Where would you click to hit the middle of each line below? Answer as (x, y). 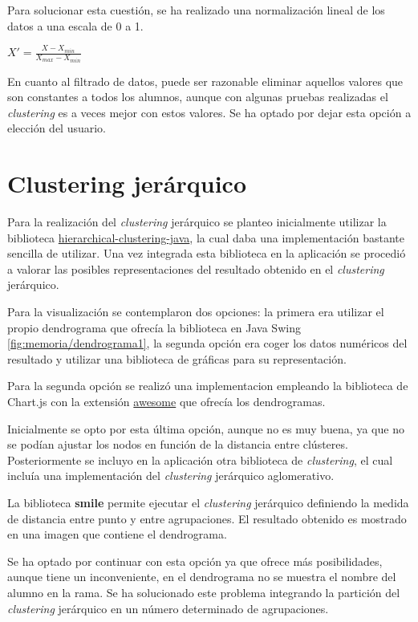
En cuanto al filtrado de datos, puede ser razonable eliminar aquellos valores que (205, 81)
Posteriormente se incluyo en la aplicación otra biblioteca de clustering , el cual (200, 459)
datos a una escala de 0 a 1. (75, 25)
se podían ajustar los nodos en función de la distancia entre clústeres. (178, 444)
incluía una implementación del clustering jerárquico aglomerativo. (171, 476)
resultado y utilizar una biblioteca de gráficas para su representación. (177, 358)
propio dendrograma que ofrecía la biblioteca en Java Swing (154, 327)
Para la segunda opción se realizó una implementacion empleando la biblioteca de (208, 386)
